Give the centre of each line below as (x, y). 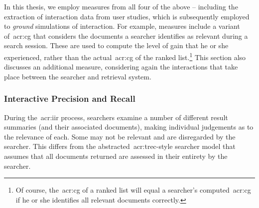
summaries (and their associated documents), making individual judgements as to (129, 127)
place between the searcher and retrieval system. (78, 76)
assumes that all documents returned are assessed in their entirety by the (116, 156)
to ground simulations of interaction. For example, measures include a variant (122, 26)
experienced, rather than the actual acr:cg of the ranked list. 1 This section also (125, 56)
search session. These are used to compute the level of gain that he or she (116, 45)
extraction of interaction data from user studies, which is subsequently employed (127, 16)
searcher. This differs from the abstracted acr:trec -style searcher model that (120, 146)
